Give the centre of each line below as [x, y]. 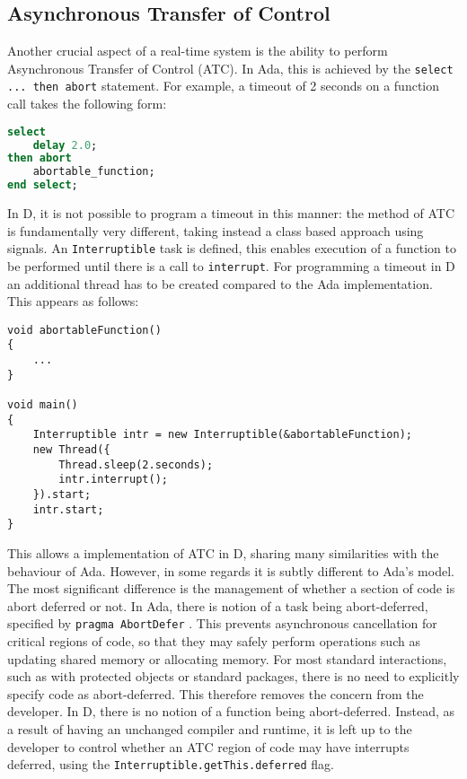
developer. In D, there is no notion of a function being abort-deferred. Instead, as [231, 711]
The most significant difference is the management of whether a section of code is [231, 588]
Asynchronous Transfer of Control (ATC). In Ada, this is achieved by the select [230, 68]
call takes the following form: [87, 104]
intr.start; [68, 509]
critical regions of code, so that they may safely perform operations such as [214, 640]
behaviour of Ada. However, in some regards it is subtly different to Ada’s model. [231, 570]
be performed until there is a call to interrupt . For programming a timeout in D [231, 265]
